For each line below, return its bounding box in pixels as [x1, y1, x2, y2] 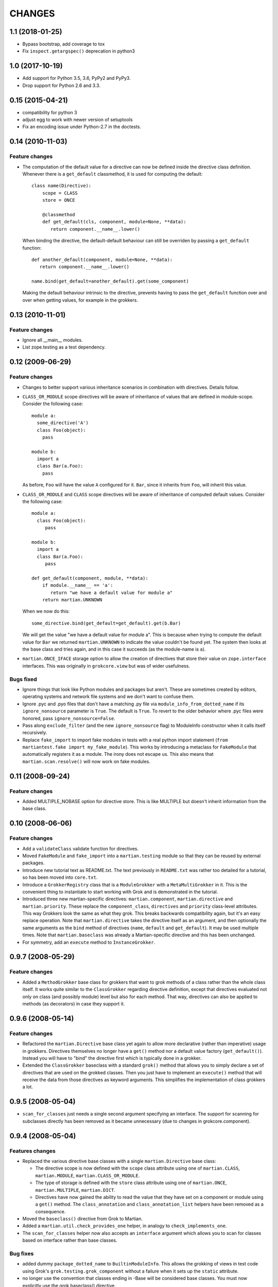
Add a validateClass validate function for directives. [22, 845, 139, 851]
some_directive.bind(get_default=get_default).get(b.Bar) [31, 620, 181, 626]
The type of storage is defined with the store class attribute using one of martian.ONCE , [35, 1179, 227, 1186]
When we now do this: [22, 608, 70, 615]
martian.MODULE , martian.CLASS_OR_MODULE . [35, 1172, 140, 1178]
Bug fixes [9, 1250, 34, 1257]
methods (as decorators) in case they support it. [22, 1000, 125, 1006]
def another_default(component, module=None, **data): [31, 256, 173, 263]
